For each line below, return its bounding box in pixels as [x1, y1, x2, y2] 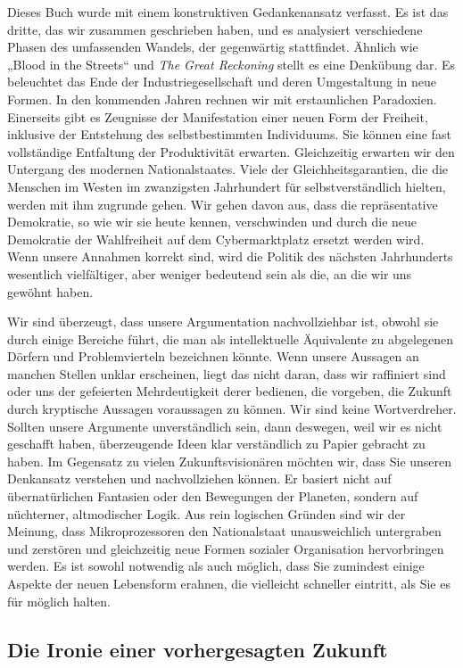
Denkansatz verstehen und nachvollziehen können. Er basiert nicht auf [7, 469, 392, 488]
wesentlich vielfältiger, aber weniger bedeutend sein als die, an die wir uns [7, 264, 412, 283]
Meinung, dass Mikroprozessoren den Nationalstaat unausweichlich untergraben [7, 522, 442, 540]
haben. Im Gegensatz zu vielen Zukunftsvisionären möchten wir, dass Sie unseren [7, 451, 452, 470]
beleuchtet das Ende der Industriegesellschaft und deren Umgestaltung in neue [7, 72, 436, 91]
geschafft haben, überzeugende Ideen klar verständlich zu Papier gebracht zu [7, 434, 426, 453]
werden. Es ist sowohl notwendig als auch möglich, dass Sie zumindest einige [7, 557, 425, 575]
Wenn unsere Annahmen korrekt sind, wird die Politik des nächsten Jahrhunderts [7, 247, 453, 266]
